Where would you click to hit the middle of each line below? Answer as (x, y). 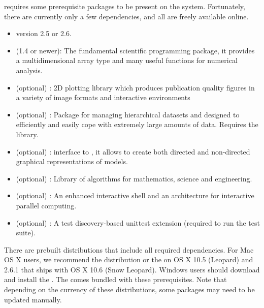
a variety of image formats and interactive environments (103, 97)
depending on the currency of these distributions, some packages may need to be (129, 289)
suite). (26, 233)
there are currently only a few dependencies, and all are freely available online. (126, 16)
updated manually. (33, 299)
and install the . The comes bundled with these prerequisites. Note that (115, 279)
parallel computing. (46, 205)
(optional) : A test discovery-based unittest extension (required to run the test (138, 222)
